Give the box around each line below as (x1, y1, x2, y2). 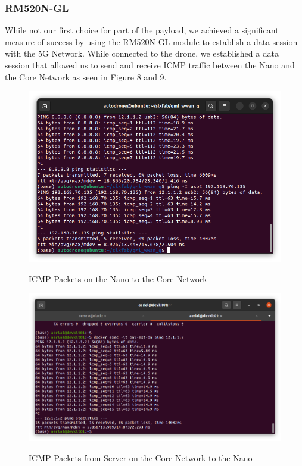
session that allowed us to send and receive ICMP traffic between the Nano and (5, 59, 295, 71)
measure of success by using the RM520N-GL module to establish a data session (5, 35, 298, 48)
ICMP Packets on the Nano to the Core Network (29, 273, 207, 285)
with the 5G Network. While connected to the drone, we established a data (5, 47, 279, 60)
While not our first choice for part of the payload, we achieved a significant (5, 24, 279, 36)
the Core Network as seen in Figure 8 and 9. (5, 70, 167, 83)
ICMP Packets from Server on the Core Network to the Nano (29, 451, 253, 464)
